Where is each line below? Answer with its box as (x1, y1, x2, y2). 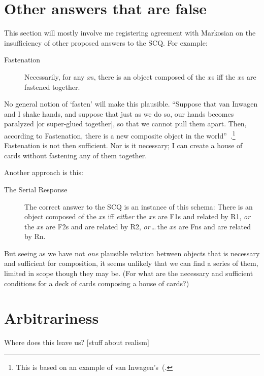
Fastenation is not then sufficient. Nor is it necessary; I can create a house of (4, 140, 243, 151)
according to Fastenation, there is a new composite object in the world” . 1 (4, 128, 236, 141)
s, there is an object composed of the (91, 71, 206, 82)
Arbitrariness (4, 307, 99, 328)
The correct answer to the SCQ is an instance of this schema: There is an (24, 201, 253, 212)
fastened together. (24, 81, 80, 92)
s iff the (211, 71, 236, 82)
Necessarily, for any (24, 71, 85, 82)
